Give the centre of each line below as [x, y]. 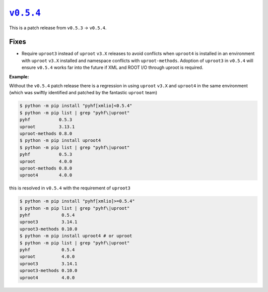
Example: [19, 76]
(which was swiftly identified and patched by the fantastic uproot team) [83, 93]
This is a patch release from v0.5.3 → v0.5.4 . [58, 28]
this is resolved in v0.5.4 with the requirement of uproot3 [70, 188]
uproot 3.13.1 [47, 127]
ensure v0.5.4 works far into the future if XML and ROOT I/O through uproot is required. [112, 67]
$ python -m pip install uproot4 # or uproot [76, 236]
